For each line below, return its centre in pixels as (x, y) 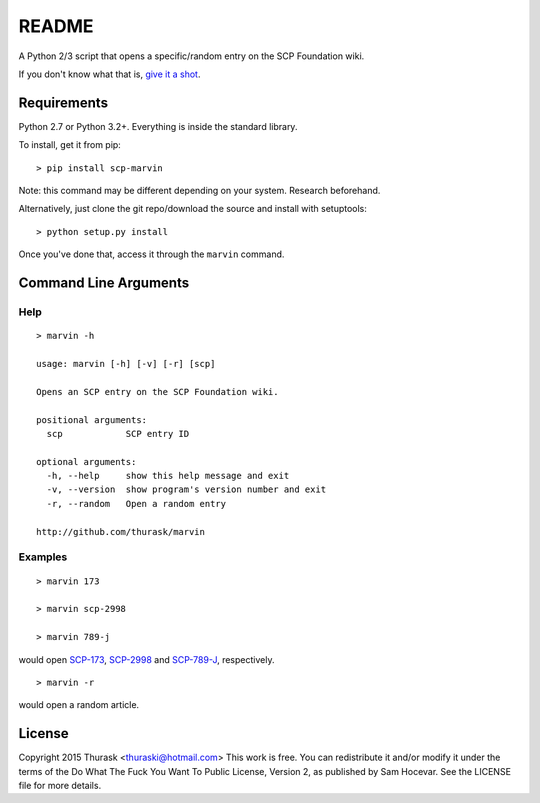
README (56, 26)
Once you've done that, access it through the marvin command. (151, 254)
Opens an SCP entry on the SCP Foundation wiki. (157, 391)
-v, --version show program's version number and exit (186, 489)
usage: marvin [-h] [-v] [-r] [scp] (126, 363)
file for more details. (60, 785)
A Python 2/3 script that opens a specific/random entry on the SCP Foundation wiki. (191, 56)
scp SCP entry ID (118, 433)
